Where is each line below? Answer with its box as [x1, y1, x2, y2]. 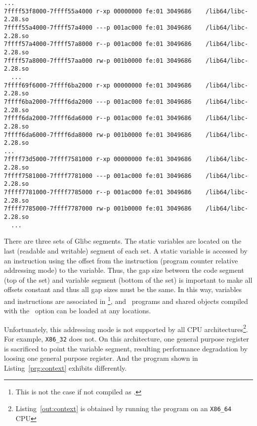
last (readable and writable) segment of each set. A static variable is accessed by [4, 245, 248, 256]
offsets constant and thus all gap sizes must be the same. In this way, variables [4, 284, 242, 295]
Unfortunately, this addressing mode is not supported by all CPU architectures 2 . [4, 322, 248, 334]
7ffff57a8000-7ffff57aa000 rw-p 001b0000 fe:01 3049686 [4, 57, 192, 64]
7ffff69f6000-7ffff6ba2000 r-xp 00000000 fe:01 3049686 [4, 82, 192, 89]
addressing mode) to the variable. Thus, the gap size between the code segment [4, 265, 244, 275]
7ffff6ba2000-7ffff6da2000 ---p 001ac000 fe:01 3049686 [4, 98, 192, 105]
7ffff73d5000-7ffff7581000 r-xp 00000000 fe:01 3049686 [4, 156, 192, 163]
